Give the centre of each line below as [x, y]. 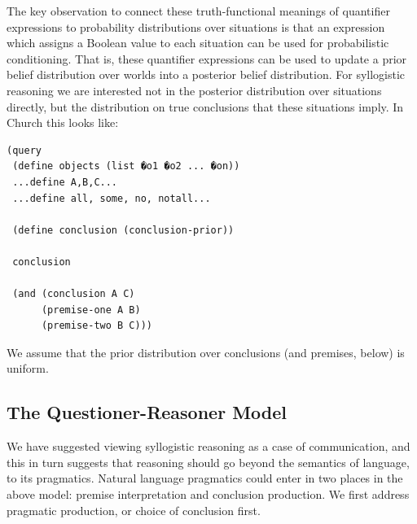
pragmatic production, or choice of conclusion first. [134, 510]
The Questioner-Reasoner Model [147, 412]
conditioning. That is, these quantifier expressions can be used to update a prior [207, 58]
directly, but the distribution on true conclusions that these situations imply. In [205, 106]
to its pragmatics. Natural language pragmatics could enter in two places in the [205, 478]
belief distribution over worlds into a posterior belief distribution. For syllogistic [206, 74]
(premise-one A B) [91, 310]
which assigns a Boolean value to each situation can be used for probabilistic [198, 43]
